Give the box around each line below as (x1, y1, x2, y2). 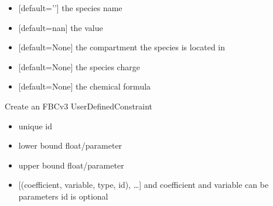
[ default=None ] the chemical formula (18, 80, 151, 92)
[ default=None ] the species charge (18, 60, 140, 73)
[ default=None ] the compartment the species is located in (18, 41, 226, 53)
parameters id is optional (18, 190, 108, 202)
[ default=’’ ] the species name (18, 2, 122, 13)
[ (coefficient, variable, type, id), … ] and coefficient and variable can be (18, 178, 269, 191)
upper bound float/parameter (18, 159, 124, 171)
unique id (18, 119, 52, 132)
